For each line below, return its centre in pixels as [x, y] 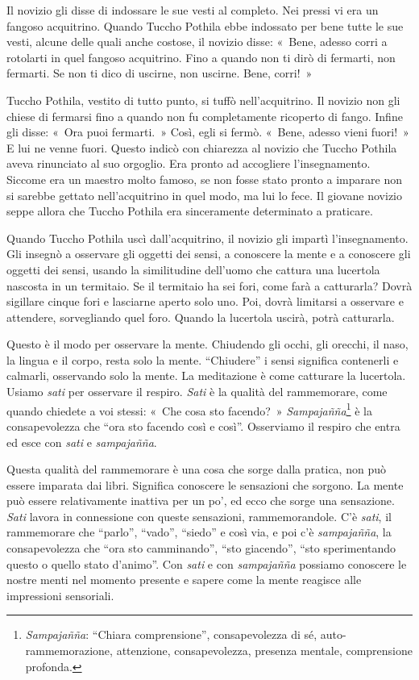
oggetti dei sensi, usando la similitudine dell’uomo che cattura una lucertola [193, 269]
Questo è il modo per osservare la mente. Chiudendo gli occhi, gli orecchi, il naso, [207, 344]
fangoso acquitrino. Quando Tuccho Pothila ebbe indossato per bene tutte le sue [205, 25]
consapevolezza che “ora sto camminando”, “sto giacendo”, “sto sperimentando [201, 548]
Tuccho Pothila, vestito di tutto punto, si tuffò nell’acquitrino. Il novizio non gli [203, 100]
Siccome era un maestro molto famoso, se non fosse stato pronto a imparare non [204, 179]
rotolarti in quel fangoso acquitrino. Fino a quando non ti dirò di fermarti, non [201, 57]
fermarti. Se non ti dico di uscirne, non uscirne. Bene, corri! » [160, 73]
